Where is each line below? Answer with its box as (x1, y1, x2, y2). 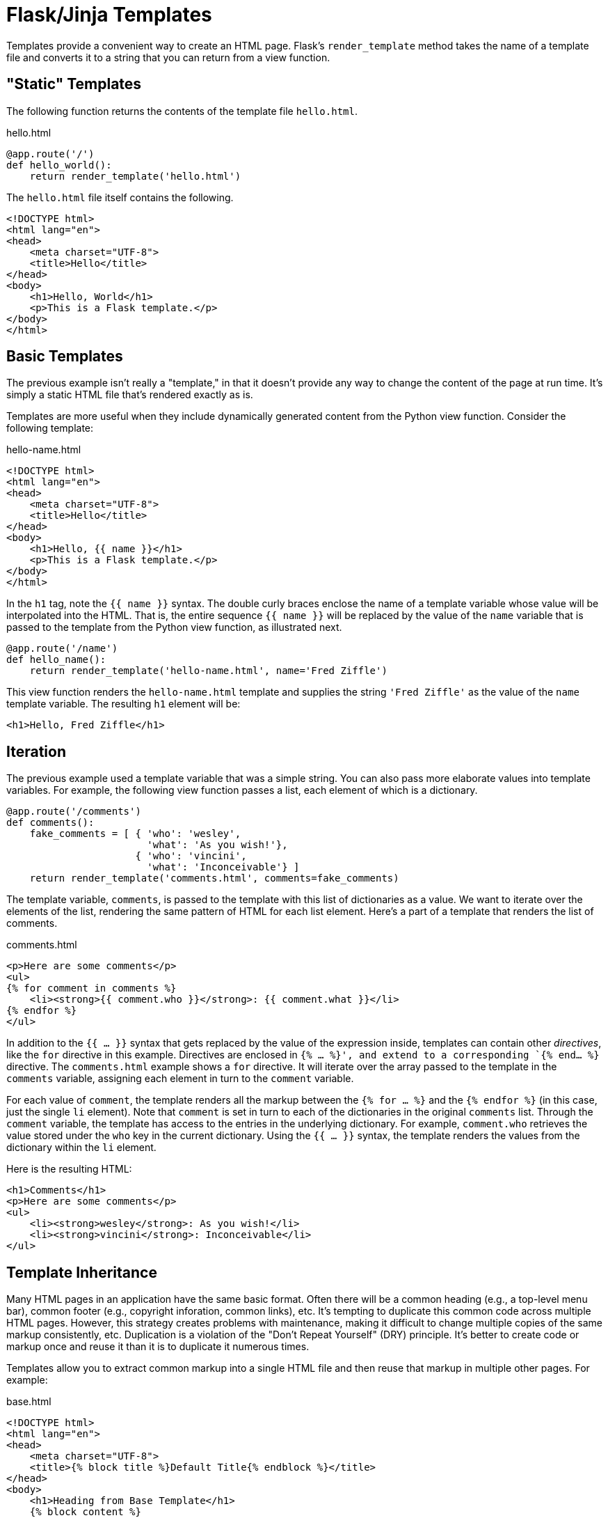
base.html (6, 1395, 51, 1408)
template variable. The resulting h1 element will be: (6, 698, 241, 710)
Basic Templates (6, 347, 123, 366)
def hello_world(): (6, 159, 112, 171)
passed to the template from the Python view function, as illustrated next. (6, 621, 342, 634)
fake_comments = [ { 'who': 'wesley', (29, 828, 241, 840)
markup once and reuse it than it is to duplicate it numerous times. (6, 1340, 310, 1353)
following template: (6, 422, 94, 435)
